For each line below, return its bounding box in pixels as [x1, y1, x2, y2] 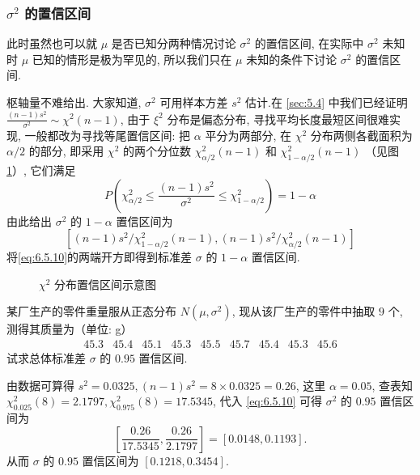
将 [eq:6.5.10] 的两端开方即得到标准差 [6, 248, 193, 265]
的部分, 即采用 [28, 142, 104, 159]
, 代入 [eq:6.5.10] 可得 [213, 392, 323, 409]
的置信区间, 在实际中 [254, 35, 364, 52]
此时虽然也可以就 [6, 35, 97, 52]
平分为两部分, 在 [205, 126, 291, 143]
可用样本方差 [159, 94, 228, 110]
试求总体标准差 [6, 350, 86, 367]
